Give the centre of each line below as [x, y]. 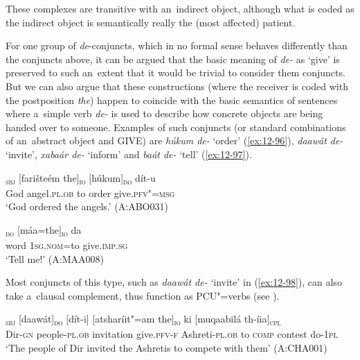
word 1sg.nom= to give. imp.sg [67, 245]
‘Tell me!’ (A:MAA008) [55, 258]
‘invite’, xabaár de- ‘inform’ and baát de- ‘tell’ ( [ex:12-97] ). [129, 154]
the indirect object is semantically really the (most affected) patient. [151, 22]
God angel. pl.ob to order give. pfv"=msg [90, 192]
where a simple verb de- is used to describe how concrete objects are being [164, 113]
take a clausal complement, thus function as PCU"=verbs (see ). [143, 295]
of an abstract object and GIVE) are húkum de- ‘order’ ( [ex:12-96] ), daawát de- [174, 140]
